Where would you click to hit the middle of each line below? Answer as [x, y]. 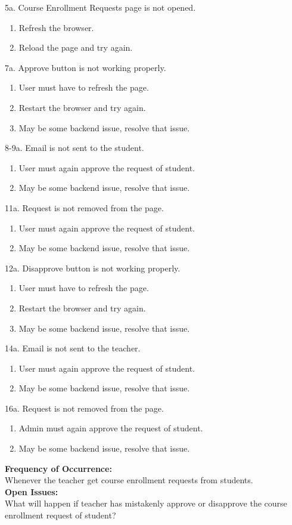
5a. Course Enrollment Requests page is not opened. [100, 7]
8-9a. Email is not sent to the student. [74, 148]
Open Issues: [32, 491]
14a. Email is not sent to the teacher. [73, 348]
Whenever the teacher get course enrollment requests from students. [129, 480]
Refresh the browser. [56, 27]
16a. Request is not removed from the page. [84, 408]
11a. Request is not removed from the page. [84, 207]
